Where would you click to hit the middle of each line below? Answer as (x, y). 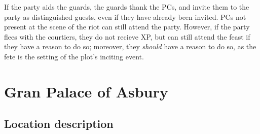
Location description (59, 124)
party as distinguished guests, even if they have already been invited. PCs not (125, 16)
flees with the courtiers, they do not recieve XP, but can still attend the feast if (127, 36)
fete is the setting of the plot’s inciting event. (74, 56)
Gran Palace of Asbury (86, 91)
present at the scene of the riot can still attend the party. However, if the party (127, 27)
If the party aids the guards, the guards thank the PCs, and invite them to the (127, 7)
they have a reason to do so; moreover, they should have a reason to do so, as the (130, 46)
